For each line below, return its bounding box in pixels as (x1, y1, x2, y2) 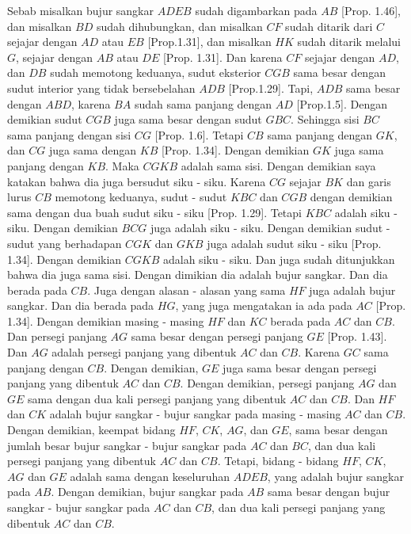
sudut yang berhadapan (7, 235, 122, 251)
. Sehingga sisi (291, 111, 360, 128)
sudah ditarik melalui (297, 33, 401, 50)
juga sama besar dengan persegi (223, 359, 377, 376)
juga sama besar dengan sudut (114, 111, 262, 128)
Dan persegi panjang (7, 328, 107, 345)
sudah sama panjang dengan (134, 95, 272, 112)
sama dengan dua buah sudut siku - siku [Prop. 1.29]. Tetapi (7, 204, 302, 220)
